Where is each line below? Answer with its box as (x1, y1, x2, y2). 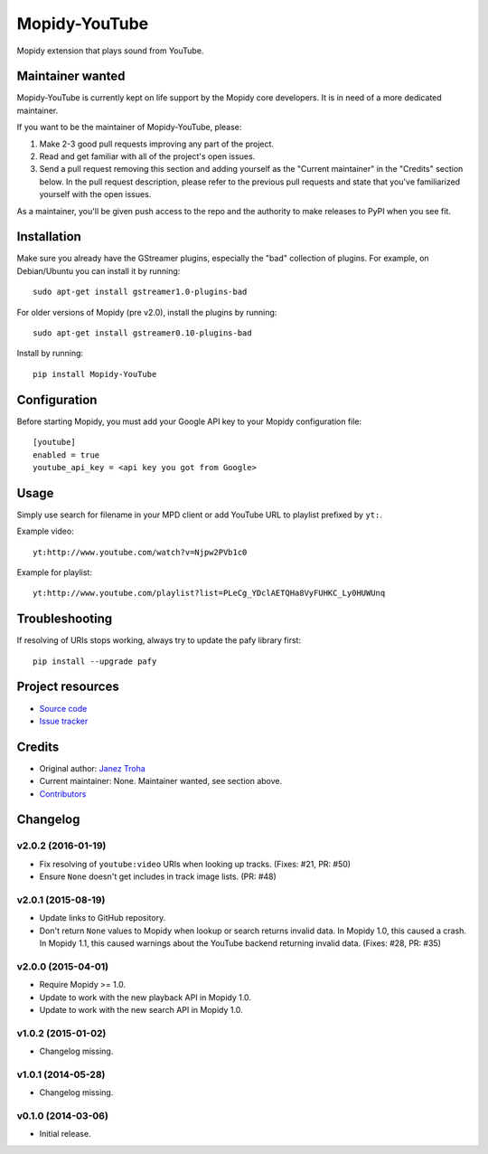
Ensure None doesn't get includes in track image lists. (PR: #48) (39, 871, 277, 882)
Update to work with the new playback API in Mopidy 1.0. (39, 991, 252, 1003)
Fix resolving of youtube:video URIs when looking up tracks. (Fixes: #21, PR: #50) (39, 858, 352, 869)
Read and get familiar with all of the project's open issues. (39, 151, 256, 162)
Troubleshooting (16, 611, 113, 627)
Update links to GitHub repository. (39, 913, 166, 923)
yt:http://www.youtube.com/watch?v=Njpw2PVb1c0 (33, 547, 248, 557)
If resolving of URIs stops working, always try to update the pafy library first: (16, 635, 302, 646)
